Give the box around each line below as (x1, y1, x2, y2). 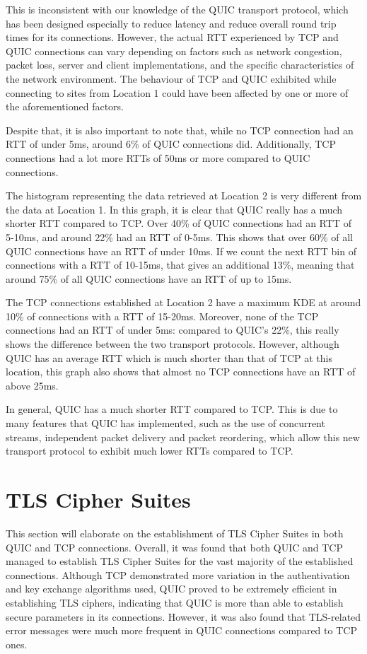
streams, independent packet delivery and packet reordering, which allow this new (6, 429, 360, 444)
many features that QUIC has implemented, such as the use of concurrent (6, 416, 325, 431)
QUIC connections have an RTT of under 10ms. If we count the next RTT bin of (6, 243, 356, 258)
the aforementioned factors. (6, 99, 124, 114)
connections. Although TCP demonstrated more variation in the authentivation (6, 567, 350, 582)
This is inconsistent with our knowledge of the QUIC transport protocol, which (6, 2, 349, 16)
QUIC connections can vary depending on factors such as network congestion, (6, 43, 342, 58)
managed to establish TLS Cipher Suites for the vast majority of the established (6, 554, 354, 568)
